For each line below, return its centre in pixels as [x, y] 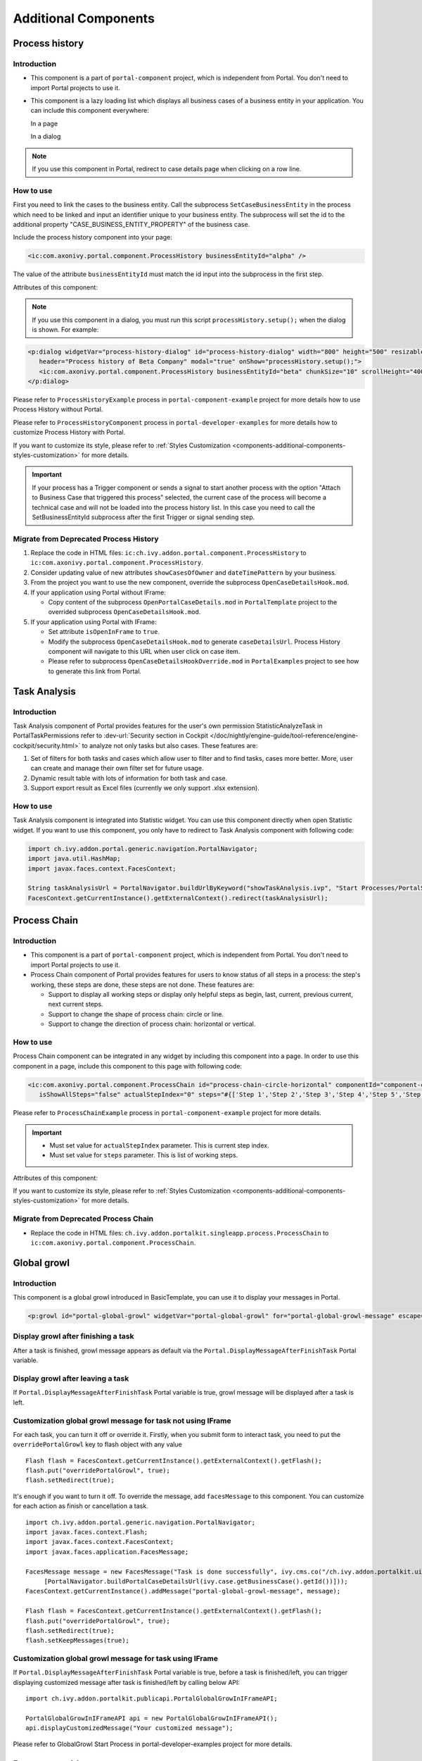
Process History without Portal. [58, 409]
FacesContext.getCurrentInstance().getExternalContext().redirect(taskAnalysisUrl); [178, 898]
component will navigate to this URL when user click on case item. [144, 651]
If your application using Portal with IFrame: [94, 622]
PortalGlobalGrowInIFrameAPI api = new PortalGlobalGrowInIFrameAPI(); [152, 1718]
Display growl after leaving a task [71, 1379]
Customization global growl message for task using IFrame [115, 1659]
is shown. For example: [65, 329]
